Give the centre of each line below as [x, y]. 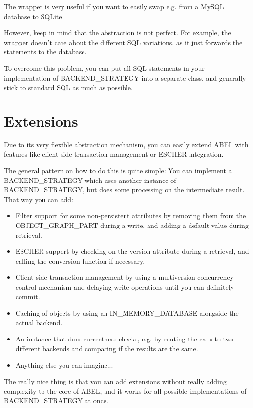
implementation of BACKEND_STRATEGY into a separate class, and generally [125, 78]
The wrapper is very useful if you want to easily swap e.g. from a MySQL [114, 6]
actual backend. [39, 322]
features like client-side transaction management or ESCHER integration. [114, 154]
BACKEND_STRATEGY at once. [56, 400]
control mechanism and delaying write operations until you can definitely [125, 287]
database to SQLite [33, 16]
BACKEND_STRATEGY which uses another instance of [90, 180]
